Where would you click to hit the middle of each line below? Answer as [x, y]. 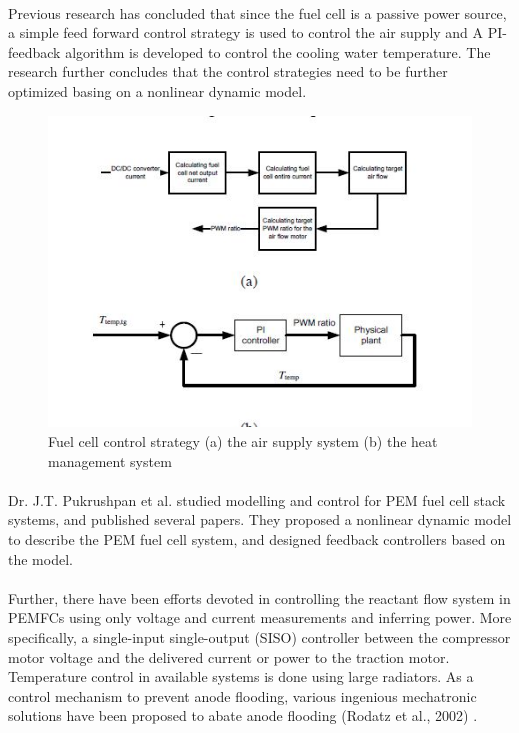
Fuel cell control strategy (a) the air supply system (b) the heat [243, 440]
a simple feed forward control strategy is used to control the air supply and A [246, 32]
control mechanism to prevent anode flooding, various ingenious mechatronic [242, 695]
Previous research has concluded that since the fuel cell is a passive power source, [257, 12]
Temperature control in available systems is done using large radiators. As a [241, 676]
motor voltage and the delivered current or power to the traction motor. [229, 656]
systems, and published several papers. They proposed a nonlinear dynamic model [260, 519]
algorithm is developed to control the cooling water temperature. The [278, 51]
